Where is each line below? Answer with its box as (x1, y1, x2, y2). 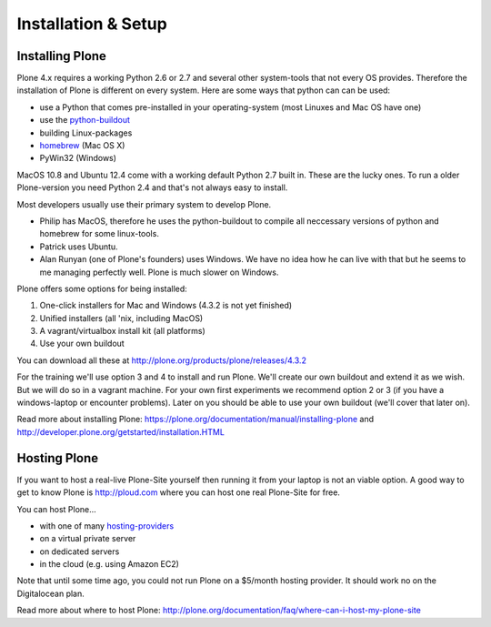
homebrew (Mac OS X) (39, 140, 125, 151)
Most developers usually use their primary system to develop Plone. (16, 198, 272, 209)
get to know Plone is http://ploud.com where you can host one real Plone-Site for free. (16, 487, 341, 498)
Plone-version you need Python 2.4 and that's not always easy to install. (16, 182, 288, 193)
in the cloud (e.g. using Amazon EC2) (39, 559, 179, 570)
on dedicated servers (39, 546, 120, 557)
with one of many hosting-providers (39, 520, 175, 531)
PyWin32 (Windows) (39, 153, 117, 164)
